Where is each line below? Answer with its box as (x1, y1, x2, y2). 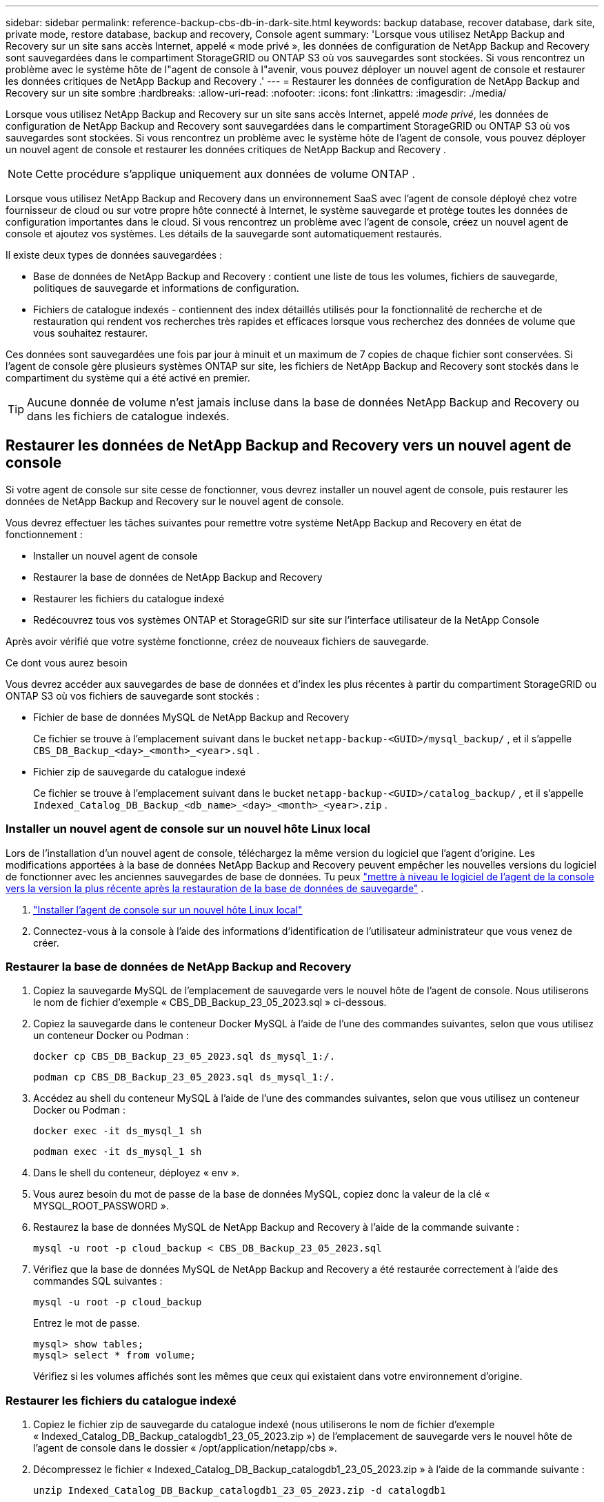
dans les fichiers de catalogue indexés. (27, 409, 230, 423)
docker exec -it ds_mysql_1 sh (33, 1125, 202, 1137)
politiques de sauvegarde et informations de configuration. (33, 282, 299, 294)
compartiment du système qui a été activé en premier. (6, 372, 250, 384)
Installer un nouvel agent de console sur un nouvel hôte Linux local (6, 822, 370, 836)
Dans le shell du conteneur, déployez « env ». (33, 1167, 240, 1179)
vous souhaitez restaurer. (33, 327, 148, 339)
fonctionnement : (6, 528, 83, 540)
